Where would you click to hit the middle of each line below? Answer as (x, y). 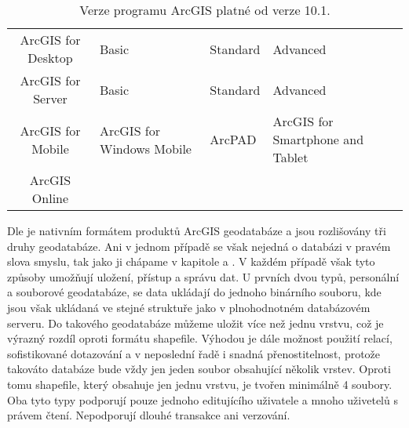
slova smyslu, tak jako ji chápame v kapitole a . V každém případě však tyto (191, 261)
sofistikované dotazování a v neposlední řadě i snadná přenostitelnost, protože (194, 353)
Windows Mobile (145, 148)
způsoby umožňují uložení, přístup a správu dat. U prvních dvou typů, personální (203, 276)
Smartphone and (318, 139)
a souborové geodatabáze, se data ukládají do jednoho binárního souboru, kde (194, 292)
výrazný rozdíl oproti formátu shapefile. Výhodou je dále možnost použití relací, (200, 338)
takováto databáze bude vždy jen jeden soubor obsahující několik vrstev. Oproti (199, 369)
